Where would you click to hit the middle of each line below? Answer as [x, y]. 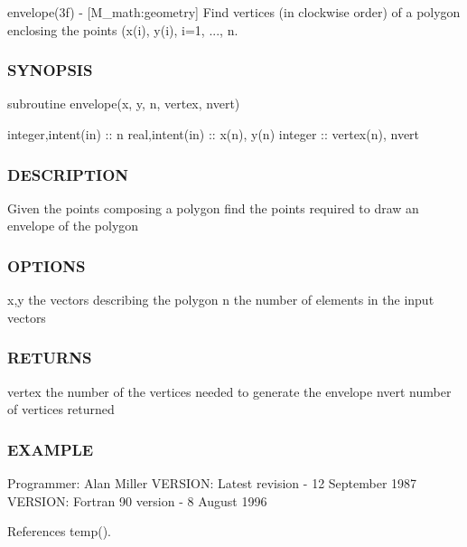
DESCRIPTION [68, 174]
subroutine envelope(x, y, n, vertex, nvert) [124, 104]
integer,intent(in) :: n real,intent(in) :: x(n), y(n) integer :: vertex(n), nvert [214, 134]
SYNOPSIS [50, 70]
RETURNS [50, 358]
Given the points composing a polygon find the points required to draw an [213, 207]
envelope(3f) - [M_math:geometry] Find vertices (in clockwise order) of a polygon [234, 12]
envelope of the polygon [73, 226]
